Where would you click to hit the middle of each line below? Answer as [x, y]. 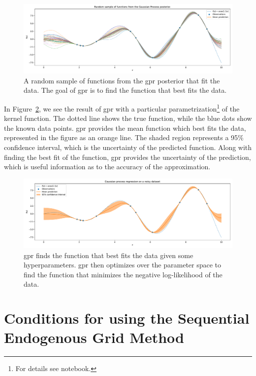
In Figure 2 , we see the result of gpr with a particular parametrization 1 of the [122, 108]
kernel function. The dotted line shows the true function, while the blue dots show [128, 118]
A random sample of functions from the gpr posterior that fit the [122, 80]
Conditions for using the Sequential [127, 318]
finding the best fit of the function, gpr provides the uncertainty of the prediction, [128, 157]
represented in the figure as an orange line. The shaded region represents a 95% [124, 137]
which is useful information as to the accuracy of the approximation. [107, 167]
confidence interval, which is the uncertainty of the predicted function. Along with [128, 147]
